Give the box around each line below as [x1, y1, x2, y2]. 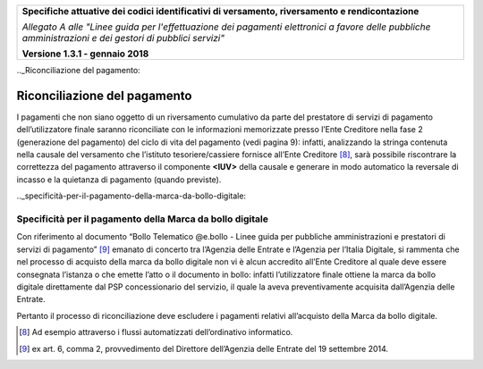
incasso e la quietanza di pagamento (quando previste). [16, 174, 222, 185]
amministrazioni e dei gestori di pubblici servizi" [21, 32, 225, 44]
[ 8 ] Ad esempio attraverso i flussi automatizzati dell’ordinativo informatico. [19, 327, 293, 338]
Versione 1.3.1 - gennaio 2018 [21, 47, 149, 60]
